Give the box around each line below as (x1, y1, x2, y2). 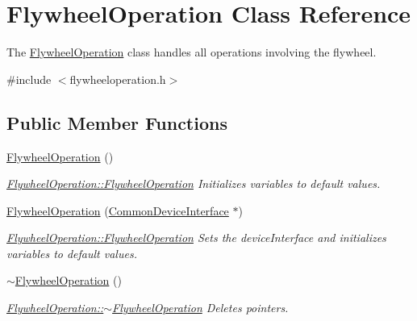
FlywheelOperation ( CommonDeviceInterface (6, 202, 229, 219)
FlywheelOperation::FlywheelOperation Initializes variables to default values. (6, 175, 381, 192)
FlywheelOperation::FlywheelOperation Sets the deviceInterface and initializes (6, 229, 386, 246)
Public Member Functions (6, 110, 227, 135)
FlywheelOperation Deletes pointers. (112, 299, 289, 316)
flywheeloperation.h (69, 70, 166, 87)
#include (6, 70, 52, 87)
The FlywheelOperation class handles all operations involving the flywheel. (6, 44, 377, 60)
